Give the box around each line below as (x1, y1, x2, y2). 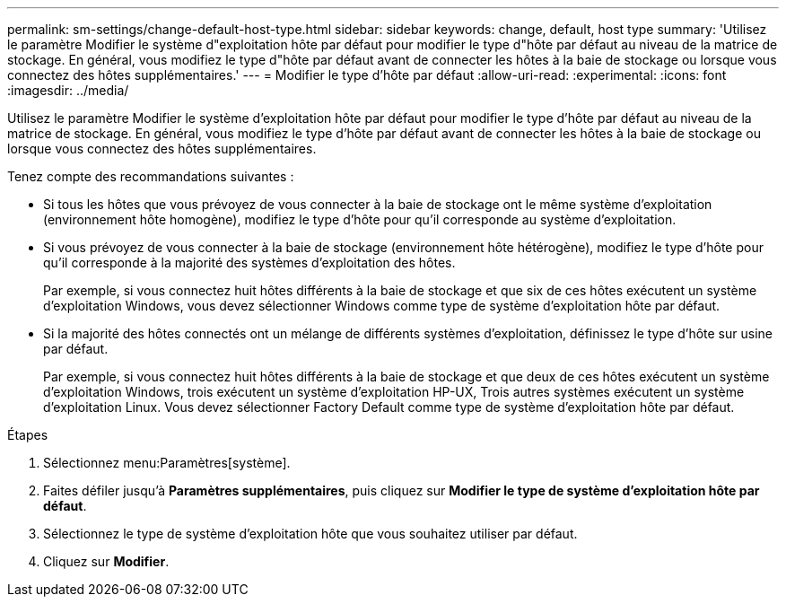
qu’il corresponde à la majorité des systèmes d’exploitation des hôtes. (43, 255, 456, 270)
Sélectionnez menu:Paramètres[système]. (43, 455, 291, 470)
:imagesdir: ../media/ (7, 83, 129, 98)
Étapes (7, 427, 48, 442)
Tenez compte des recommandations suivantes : (7, 169, 294, 184)
